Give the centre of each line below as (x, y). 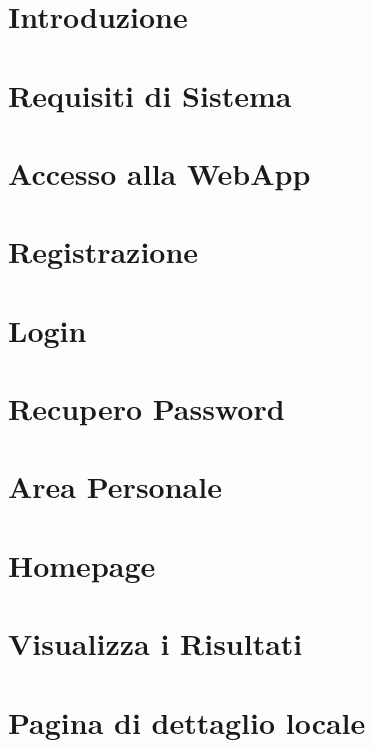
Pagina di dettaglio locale (187, 721)
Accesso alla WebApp (159, 172)
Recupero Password (146, 408)
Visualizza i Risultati (155, 643)
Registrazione (103, 251)
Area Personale (115, 486)
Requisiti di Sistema (150, 94)
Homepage (82, 564)
